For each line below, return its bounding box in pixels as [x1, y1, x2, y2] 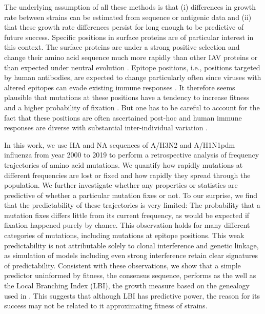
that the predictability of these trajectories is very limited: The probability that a [4, 200, 260, 210]
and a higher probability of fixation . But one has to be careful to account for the [4, 102, 260, 112]
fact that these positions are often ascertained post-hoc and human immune [4, 112, 242, 123]
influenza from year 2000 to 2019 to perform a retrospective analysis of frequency [4, 149, 259, 160]
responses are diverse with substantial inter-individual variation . [4, 122, 208, 133]
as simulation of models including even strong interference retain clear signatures [4, 250, 258, 261]
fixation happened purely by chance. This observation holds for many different [4, 220, 250, 230]
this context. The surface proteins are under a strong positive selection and [4, 42, 240, 52]
